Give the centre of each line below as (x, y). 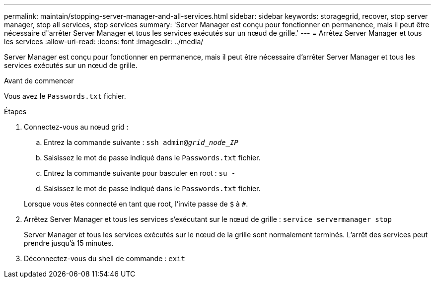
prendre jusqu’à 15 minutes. (69, 243)
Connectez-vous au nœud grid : (76, 127)
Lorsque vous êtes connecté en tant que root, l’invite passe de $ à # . (136, 204)
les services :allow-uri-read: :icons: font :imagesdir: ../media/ (104, 41)
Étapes (15, 111)
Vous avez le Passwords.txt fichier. (65, 96)
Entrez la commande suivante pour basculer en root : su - (140, 173)
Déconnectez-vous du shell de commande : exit (105, 258)
